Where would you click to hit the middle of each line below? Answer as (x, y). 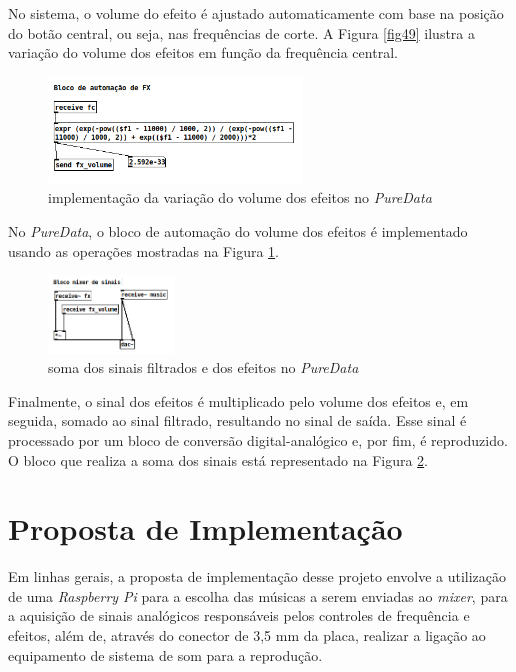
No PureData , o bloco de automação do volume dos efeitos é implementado (238, 231)
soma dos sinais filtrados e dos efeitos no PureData (203, 367)
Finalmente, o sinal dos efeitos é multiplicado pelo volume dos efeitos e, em (238, 400)
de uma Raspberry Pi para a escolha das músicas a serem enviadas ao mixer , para (258, 595)
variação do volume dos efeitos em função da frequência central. (203, 52)
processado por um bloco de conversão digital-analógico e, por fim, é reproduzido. (258, 439)
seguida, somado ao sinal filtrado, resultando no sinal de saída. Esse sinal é (237, 420)
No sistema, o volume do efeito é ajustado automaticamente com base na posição (256, 13)
